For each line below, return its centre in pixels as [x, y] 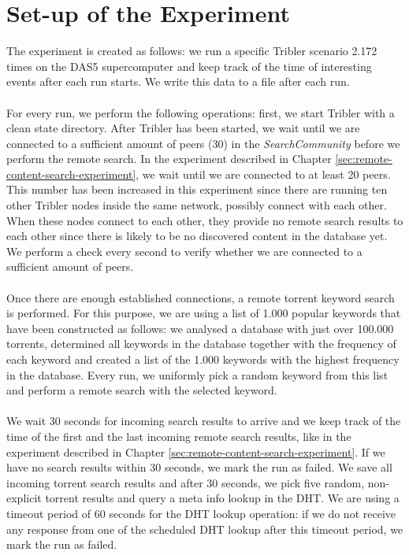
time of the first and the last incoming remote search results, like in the [179, 436]
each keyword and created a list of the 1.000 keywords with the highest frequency [203, 359]
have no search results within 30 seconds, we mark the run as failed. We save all [199, 467]
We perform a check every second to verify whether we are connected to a [184, 251]
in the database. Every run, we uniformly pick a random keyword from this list [197, 374]
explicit [24, 498]
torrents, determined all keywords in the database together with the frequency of [201, 344]
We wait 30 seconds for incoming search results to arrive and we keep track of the [204, 421]
